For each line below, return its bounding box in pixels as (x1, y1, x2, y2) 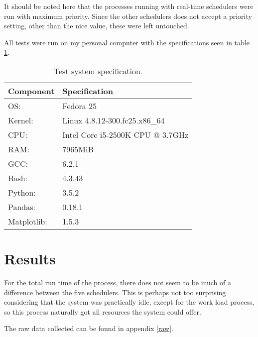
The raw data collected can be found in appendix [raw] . (4, 323, 174, 334)
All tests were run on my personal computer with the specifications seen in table (4, 37, 250, 47)
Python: (8, 186, 36, 198)
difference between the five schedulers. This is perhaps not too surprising (4, 287, 226, 297)
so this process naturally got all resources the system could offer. (4, 306, 201, 317)
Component (8, 85, 55, 97)
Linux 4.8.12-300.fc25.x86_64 (62, 114, 165, 126)
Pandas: (8, 201, 35, 213)
